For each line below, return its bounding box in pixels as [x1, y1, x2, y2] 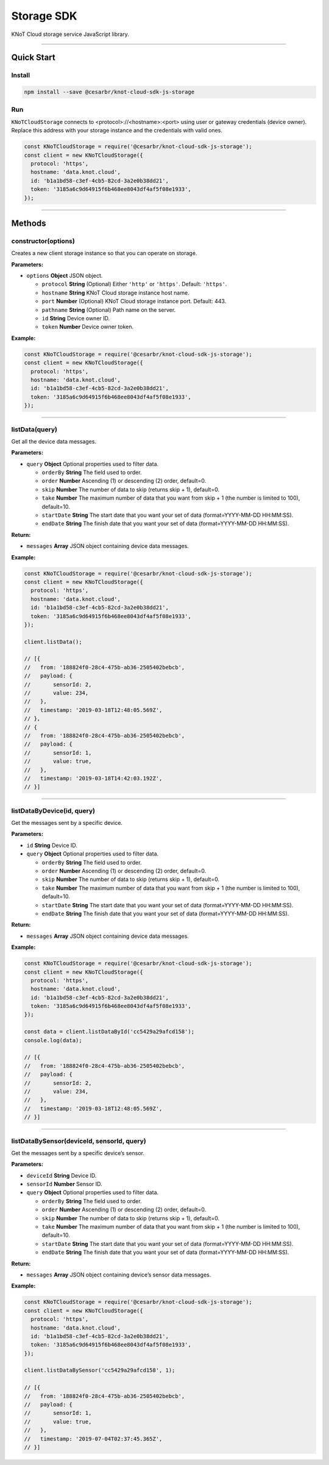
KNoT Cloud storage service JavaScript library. [11, 31, 129, 38]
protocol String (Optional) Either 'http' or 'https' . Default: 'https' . [41, 281, 227, 288]
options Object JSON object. [26, 272, 103, 279]
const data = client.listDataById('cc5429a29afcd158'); [24, 1028, 195, 1035]
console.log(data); [24, 1037, 82, 1043]
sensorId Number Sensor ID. [26, 1181, 103, 1188]
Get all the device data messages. [11, 437, 97, 445]
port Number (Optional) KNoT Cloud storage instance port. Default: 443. [41, 298, 227, 305]
